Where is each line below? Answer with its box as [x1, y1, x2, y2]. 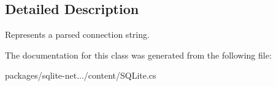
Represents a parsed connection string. [5, 28, 150, 41]
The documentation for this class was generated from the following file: [5, 48, 272, 61]
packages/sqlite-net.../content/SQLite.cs [5, 69, 156, 82]
